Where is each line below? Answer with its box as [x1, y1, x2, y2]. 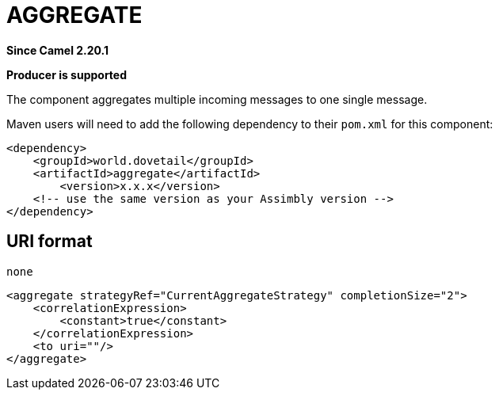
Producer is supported [6, 67, 128, 82]
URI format [6, 231, 93, 252]
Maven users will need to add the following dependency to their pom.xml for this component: [6, 116, 493, 131]
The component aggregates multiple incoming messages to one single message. [6, 92, 428, 106]
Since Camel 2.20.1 [6, 43, 109, 57]
